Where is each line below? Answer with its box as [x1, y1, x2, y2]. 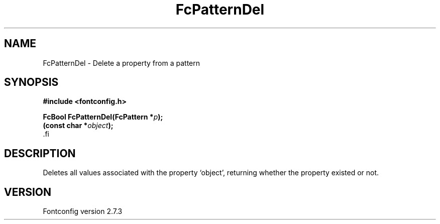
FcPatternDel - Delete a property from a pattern [43, 58, 200, 67]
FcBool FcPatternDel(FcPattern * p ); [43, 113, 163, 122]
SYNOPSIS [4, 76, 59, 89]
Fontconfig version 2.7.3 [43, 207, 123, 216]
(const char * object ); [43, 121, 114, 130]
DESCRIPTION [4, 147, 76, 160]
